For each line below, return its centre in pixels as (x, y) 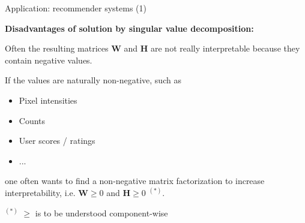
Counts (32, 120)
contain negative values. (49, 60)
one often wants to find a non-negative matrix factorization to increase (135, 181)
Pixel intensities (48, 100)
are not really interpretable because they (225, 48)
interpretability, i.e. (40, 192)
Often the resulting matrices (57, 48)
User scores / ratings (57, 141)
